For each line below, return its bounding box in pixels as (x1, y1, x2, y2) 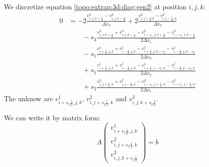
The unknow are (4, 93, 53, 104)
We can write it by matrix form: (4, 112, 101, 122)
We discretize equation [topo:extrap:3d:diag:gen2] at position (4, 1, 187, 11)
